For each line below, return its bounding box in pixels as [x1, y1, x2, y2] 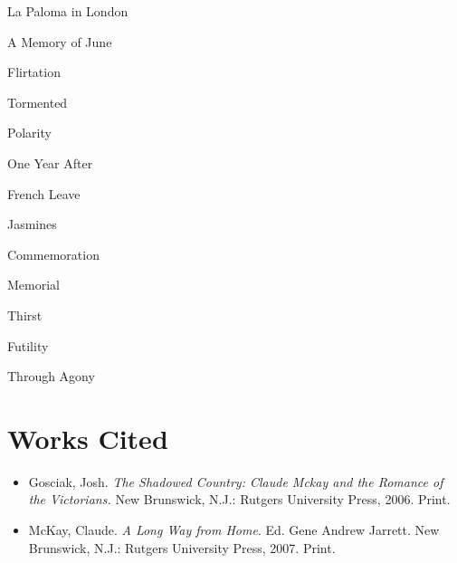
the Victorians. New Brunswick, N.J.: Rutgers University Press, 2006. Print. [28, 490, 451, 509]
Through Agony [7, 367, 95, 386]
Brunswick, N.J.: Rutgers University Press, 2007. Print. [28, 538, 336, 557]
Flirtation [7, 62, 61, 81]
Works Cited [7, 419, 168, 456]
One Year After [7, 153, 93, 172]
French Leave [7, 184, 81, 203]
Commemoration [7, 244, 100, 263]
